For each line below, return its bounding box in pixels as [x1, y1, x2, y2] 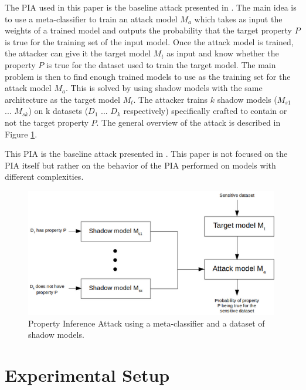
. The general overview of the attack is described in [96, 116, 281, 128]
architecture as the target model [5, 93, 120, 105]
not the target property [5, 116, 89, 128]
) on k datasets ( [28, 105, 89, 117]
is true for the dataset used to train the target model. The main [46, 58, 276, 70]
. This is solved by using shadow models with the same [65, 82, 263, 94]
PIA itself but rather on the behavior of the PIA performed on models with [5, 159, 276, 171]
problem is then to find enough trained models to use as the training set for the [5, 70, 291, 82]
